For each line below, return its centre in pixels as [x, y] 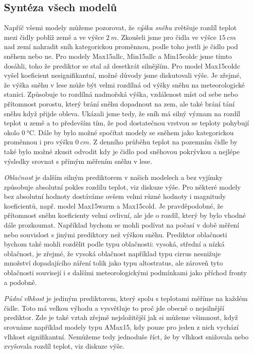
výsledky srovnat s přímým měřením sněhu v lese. [78, 161]
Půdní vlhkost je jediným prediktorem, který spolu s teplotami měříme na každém [126, 298]
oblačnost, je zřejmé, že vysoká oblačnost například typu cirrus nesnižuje [112, 253]
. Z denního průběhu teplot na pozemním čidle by [163, 142]
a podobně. [20, 282]
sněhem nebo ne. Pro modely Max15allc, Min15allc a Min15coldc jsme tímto [118, 56]
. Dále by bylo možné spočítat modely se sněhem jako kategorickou [134, 132]
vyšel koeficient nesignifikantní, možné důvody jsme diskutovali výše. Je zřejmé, [123, 75]
